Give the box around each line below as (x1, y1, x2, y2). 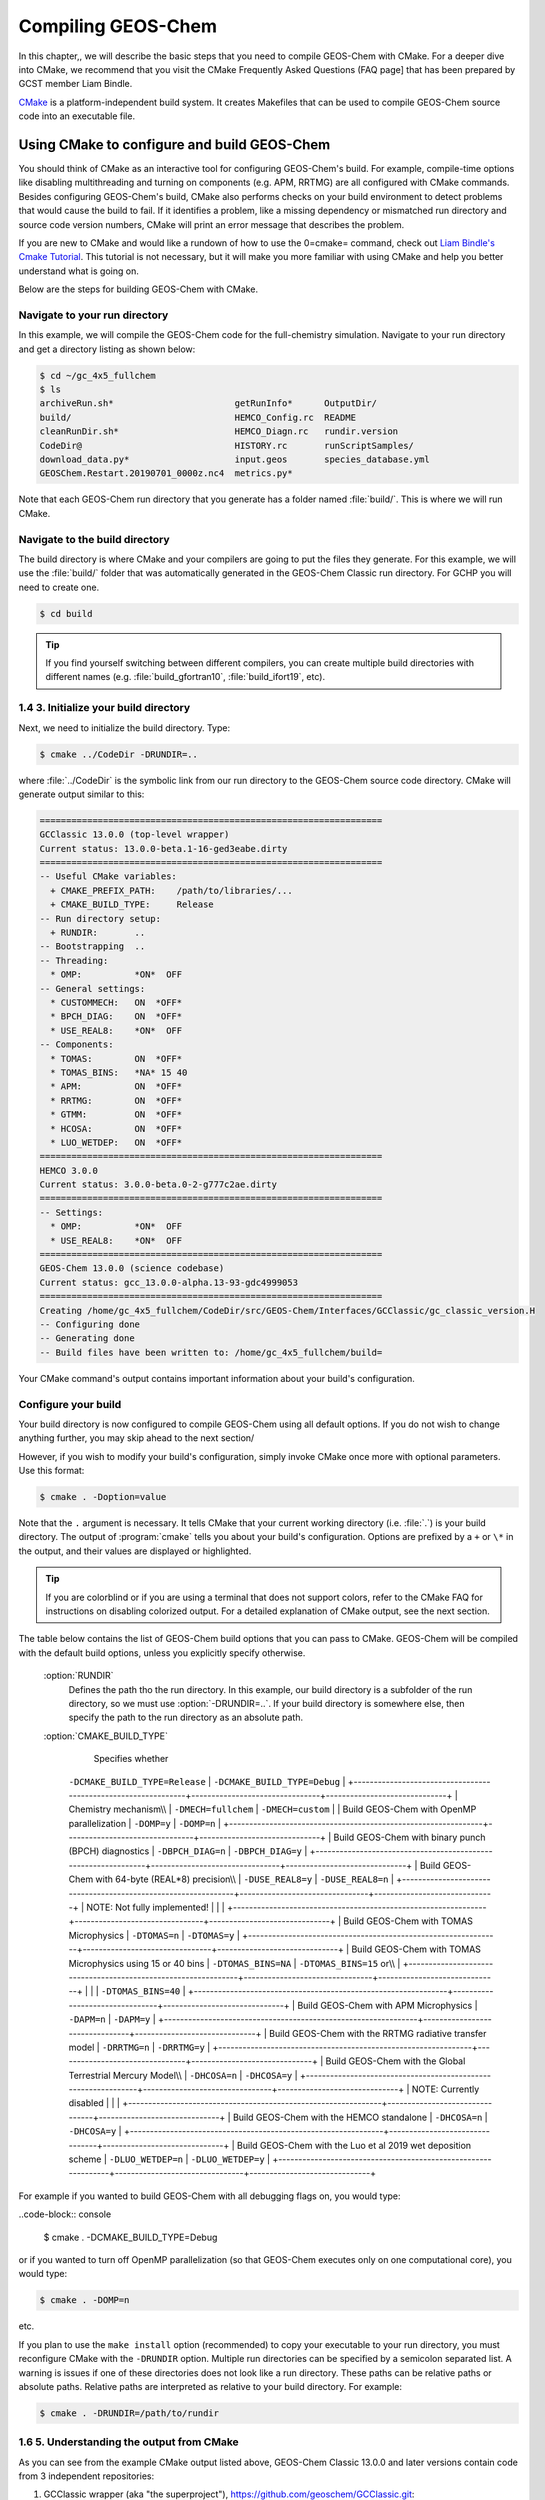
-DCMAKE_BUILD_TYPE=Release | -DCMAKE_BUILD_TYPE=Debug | (68, 1775, 346, 1787)
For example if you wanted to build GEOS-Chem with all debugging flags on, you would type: (18, 2190, 401, 2202)
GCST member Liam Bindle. (18, 78, 133, 90)
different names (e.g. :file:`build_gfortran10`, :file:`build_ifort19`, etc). (45, 671, 325, 683)
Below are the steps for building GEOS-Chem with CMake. (18, 283, 259, 295)
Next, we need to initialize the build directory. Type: (18, 721, 230, 734)
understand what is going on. (18, 265, 139, 277)
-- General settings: (39, 983, 146, 994)
